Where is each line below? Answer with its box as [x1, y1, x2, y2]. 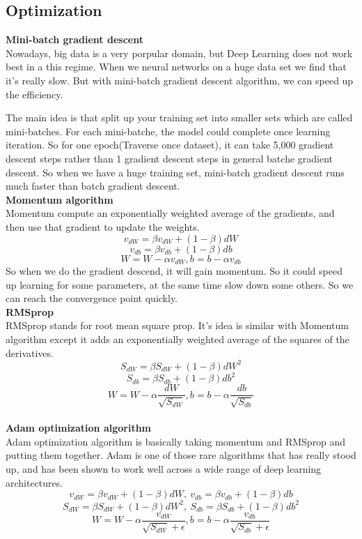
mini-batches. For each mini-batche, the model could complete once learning [6, 123, 331, 138]
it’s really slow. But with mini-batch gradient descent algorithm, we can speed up [6, 73, 354, 87]
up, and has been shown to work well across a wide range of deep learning [6, 461, 322, 476]
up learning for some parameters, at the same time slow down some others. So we [6, 277, 354, 291]
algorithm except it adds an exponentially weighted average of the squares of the [6, 331, 349, 346]
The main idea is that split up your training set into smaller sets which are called [6, 110, 353, 125]
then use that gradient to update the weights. [6, 219, 200, 234]
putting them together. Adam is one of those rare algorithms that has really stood [6, 448, 356, 462]
